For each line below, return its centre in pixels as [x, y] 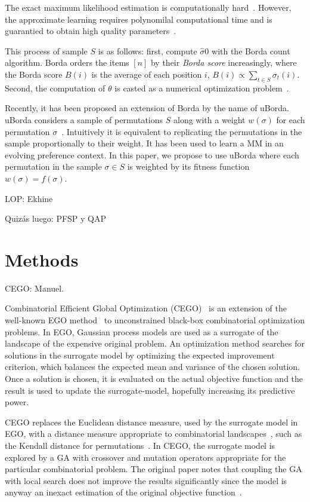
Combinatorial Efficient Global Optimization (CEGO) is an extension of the [146, 308]
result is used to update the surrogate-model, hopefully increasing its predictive [150, 390]
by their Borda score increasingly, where [224, 62]
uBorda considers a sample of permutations [84, 119]
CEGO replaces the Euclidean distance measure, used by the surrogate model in [151, 422]
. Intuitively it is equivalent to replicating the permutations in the [182, 131]
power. [17, 402]
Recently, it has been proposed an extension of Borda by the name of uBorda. [147, 108]
